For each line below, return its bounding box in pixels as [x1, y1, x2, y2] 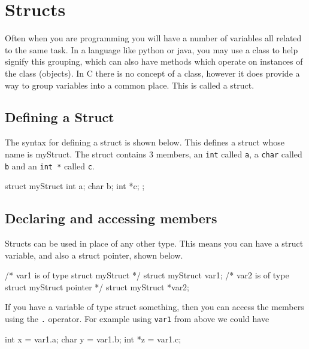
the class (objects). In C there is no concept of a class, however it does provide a [5, 66, 300, 79]
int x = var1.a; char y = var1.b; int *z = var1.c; [5, 332, 181, 345]
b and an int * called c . [5, 159, 95, 172]
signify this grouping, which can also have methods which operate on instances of [5, 55, 303, 68]
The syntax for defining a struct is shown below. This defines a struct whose [5, 136, 284, 148]
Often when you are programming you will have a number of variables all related [5, 32, 302, 44]
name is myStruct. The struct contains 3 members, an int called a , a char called [5, 147, 302, 160]
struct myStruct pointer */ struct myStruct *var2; [5, 280, 190, 293]
